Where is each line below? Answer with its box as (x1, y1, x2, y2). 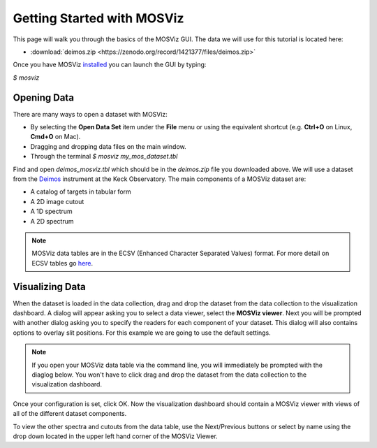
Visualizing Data (13, 280, 87, 293)
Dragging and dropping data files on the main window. (30, 142, 186, 150)
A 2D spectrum (30, 217, 74, 225)
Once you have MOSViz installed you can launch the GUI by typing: (13, 60, 207, 69)
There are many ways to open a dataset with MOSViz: (13, 110, 168, 118)
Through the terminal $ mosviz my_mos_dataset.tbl (30, 152, 178, 161)
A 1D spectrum (30, 207, 73, 216)
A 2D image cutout (30, 197, 84, 205)
